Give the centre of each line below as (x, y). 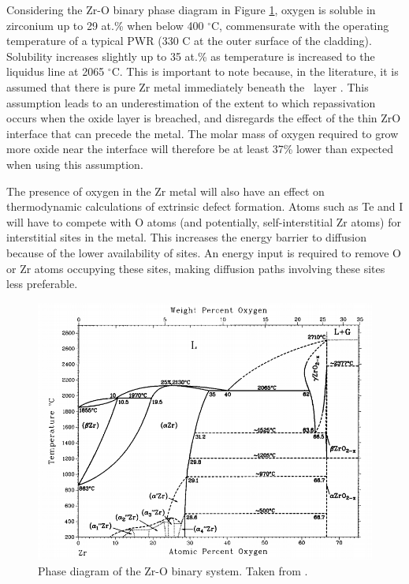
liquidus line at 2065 (56, 71)
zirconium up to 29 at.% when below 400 (105, 25)
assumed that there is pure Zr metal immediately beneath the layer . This (188, 86)
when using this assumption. (75, 164)
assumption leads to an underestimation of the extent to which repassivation (191, 102)
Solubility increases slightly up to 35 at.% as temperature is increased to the (191, 56)
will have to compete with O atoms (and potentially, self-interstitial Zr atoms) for (204, 221)
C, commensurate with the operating (300, 25)
